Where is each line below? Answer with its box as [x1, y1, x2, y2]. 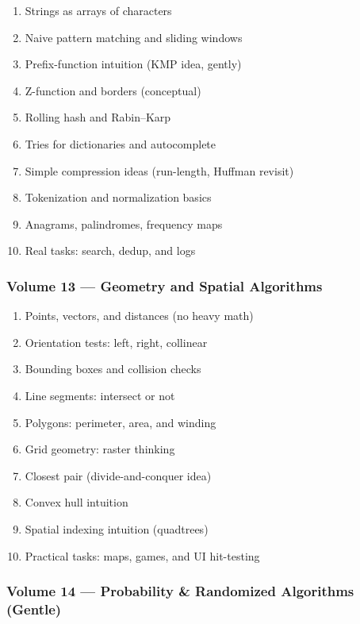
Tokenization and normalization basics [25, 189, 212, 206]
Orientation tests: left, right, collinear [25, 333, 208, 350]
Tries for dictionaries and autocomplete [25, 135, 216, 152]
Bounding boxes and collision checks [25, 360, 201, 377]
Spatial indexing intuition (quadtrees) [25, 520, 209, 537]
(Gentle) [6, 599, 62, 618]
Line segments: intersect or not [25, 387, 175, 403]
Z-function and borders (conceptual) [25, 82, 201, 98]
